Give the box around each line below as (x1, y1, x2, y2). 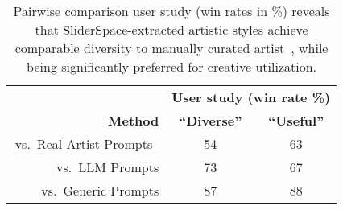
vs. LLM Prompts (56, 158, 159, 176)
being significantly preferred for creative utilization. (27, 57, 317, 76)
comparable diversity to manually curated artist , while (14, 39, 329, 57)
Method (108, 111, 159, 130)
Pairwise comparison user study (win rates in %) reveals (13, 2, 330, 20)
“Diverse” (179, 111, 242, 130)
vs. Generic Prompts (41, 181, 159, 200)
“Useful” (268, 111, 324, 130)
